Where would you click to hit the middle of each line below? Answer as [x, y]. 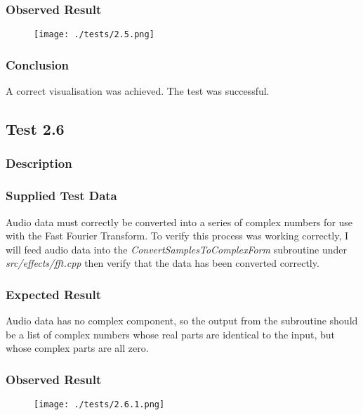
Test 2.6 [35, 129]
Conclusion [37, 64]
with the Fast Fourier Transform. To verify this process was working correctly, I [177, 236]
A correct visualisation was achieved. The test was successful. [138, 91]
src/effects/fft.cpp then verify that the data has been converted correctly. [163, 263]
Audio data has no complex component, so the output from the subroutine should [182, 321]
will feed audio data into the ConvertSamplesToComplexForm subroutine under [177, 249]
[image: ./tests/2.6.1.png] [99, 405]
